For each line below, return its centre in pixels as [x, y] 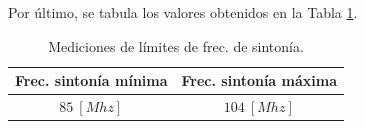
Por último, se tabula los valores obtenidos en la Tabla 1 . [183, 12]
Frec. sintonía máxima [259, 80]
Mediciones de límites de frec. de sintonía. [176, 45]
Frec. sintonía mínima [91, 80]
